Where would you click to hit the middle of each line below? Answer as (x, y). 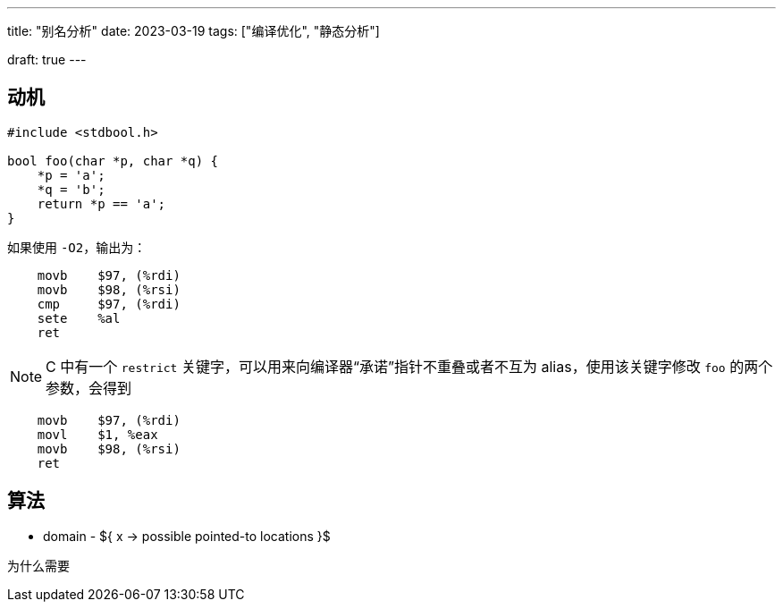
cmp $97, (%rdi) (109, 304)
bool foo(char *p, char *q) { (113, 161)
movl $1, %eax (97, 434)
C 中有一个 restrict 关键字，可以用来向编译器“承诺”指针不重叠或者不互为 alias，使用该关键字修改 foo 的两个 (409, 366)
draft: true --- (47, 59)
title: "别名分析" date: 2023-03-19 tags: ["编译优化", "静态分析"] (194, 31)
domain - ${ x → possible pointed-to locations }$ (187, 536)
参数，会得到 (89, 388)
